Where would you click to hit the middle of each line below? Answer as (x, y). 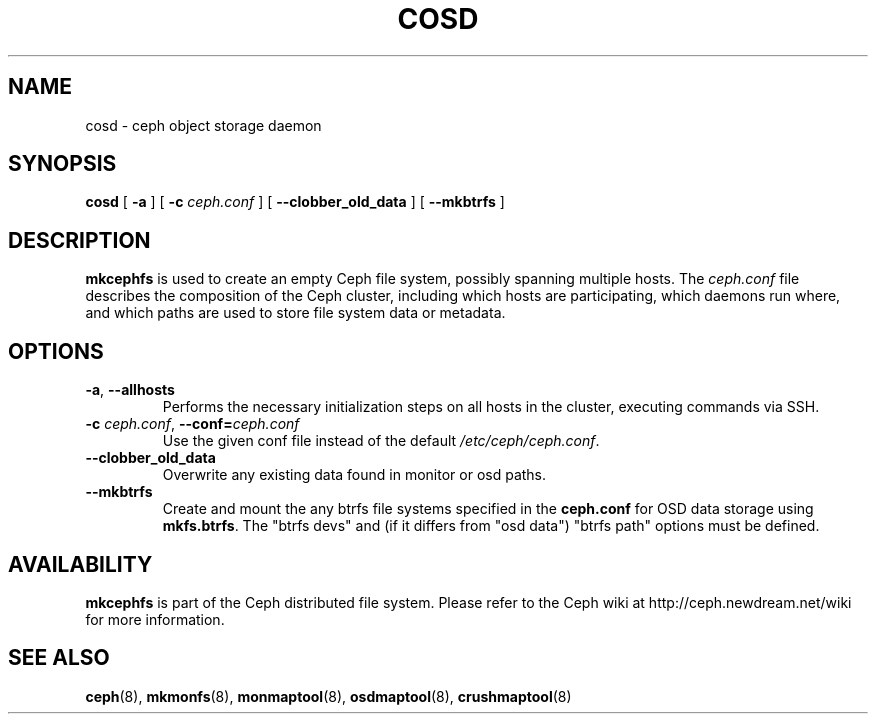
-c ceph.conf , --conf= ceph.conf (192, 424)
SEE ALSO (59, 658)
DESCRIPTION (79, 240)
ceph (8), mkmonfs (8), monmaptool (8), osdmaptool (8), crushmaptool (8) (328, 696)
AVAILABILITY (80, 564)
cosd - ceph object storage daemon (203, 125)
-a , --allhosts (130, 390)
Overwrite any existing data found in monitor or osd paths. (354, 475)
